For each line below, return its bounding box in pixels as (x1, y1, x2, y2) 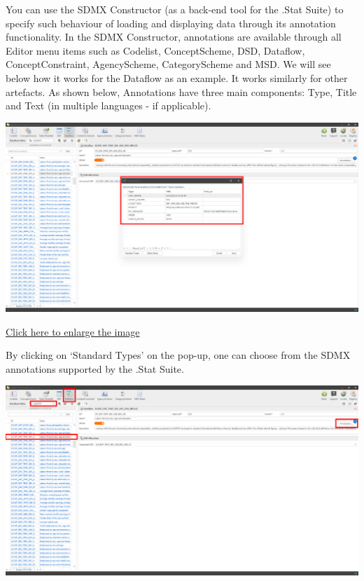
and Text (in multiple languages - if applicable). (6, 98, 211, 113)
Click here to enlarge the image (6, 324, 140, 339)
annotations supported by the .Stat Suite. (6, 361, 184, 376)
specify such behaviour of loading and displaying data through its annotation (6, 15, 336, 30)
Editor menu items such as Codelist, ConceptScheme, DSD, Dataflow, (6, 43, 305, 57)
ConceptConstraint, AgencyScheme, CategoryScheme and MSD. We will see (6, 57, 331, 71)
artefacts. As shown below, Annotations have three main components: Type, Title (6, 84, 357, 99)
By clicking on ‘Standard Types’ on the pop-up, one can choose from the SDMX (6, 348, 351, 362)
